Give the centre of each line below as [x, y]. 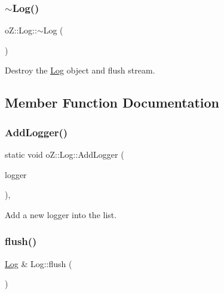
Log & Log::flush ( [39, 263]
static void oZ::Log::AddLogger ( [65, 154]
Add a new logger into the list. [61, 214]
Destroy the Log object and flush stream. [80, 70]
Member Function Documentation [112, 102]
